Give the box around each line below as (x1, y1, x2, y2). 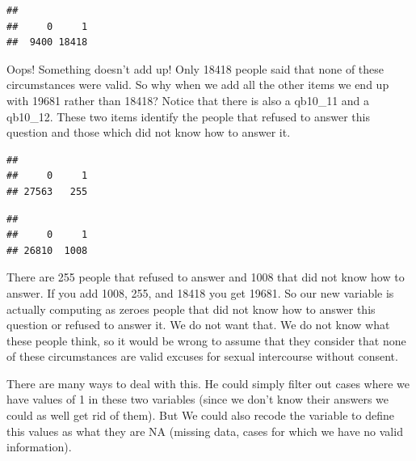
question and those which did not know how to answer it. (6, 124, 291, 141)
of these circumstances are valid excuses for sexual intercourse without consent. (6, 348, 398, 365)
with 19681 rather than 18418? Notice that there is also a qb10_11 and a (6, 91, 370, 108)
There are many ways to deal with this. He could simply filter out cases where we (6, 374, 410, 391)
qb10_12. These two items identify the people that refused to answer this (6, 108, 370, 125)
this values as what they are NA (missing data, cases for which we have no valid (6, 422, 403, 439)
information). (6, 438, 72, 455)
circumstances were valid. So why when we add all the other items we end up (6, 76, 389, 93)
